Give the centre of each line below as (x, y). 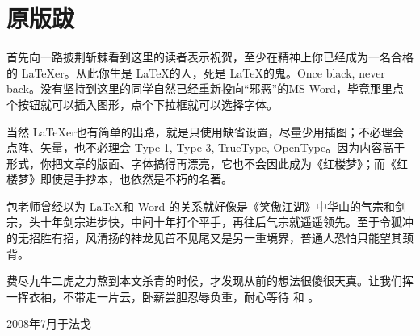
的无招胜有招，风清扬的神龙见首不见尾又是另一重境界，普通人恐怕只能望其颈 (210, 238)
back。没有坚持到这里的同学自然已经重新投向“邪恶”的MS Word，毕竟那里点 (205, 88)
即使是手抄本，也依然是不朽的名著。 (136, 179)
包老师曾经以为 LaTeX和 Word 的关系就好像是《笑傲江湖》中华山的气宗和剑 (206, 206)
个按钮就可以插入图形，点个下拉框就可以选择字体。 (142, 104)
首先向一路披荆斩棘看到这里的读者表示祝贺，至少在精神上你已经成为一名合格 (210, 57)
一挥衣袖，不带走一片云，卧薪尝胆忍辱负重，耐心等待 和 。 (163, 296)
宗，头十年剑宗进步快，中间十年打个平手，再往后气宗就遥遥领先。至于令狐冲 (210, 222)
